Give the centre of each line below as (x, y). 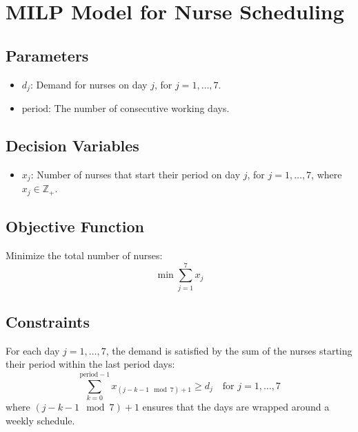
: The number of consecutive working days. (139, 108)
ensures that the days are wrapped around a (236, 407)
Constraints (48, 322)
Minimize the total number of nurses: (84, 255)
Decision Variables (72, 145)
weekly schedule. (40, 420)
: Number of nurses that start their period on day (136, 174)
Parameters (47, 55)
